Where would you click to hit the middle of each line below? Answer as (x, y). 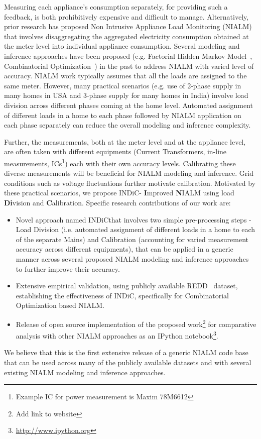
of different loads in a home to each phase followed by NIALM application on (123, 115)
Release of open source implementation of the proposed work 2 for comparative (136, 323)
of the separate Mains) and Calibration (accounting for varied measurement (132, 239)
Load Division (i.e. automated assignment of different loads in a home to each (136, 229)
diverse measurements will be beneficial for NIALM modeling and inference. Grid (129, 173)
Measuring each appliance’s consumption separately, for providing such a (116, 7)
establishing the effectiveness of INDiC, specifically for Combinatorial (122, 295)
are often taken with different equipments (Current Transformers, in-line (115, 151)
